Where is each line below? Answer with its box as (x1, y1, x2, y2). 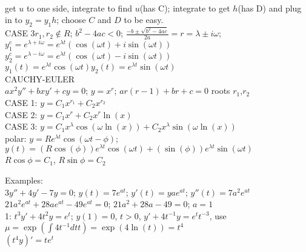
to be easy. (124, 13, 164, 26)
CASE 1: (5, 96, 38, 108)
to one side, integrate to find (27, 1, 132, 14)
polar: (5, 131, 27, 144)
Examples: (5, 174, 43, 187)
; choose (56, 13, 86, 26)
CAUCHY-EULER (5, 72, 75, 85)
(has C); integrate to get (139, 1, 230, 14)
